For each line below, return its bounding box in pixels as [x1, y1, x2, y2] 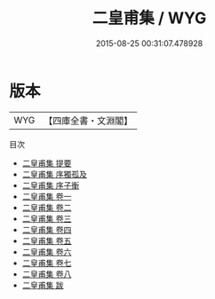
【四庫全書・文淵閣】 [44, 114, 133, 127]
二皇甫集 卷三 [21, 213, 72, 224]
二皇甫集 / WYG [92, 8, 207, 28]
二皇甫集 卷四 [21, 224, 72, 235]
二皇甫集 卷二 [21, 201, 72, 213]
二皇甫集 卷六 [21, 246, 72, 257]
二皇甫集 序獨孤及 [21, 169, 87, 179]
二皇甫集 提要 [21, 157, 72, 169]
